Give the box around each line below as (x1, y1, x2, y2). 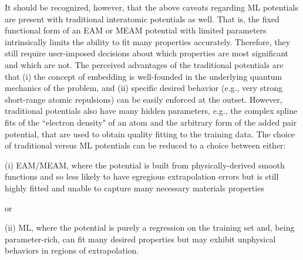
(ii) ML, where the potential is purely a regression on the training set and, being (5, 221, 295, 234)
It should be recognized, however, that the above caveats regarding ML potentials (5, 1, 298, 13)
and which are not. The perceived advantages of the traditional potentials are (5, 58, 284, 70)
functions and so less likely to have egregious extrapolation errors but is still (5, 170, 279, 183)
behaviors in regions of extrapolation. (5, 244, 139, 256)
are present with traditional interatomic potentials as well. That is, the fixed (5, 12, 280, 25)
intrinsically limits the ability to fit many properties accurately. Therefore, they (5, 35, 291, 48)
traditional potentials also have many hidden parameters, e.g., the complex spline (5, 104, 298, 117)
